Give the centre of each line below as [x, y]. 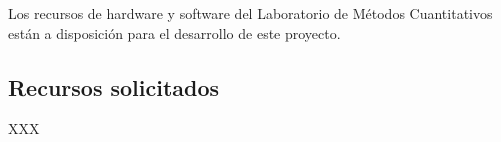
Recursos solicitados [114, 86]
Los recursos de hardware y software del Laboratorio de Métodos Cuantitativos [250, 13]
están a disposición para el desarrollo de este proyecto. [174, 32]
